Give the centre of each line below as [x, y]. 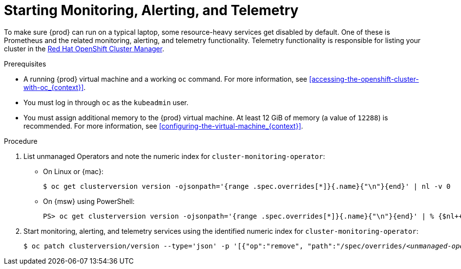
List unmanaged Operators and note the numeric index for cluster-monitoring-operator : [174, 156]
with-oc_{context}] [54, 87]
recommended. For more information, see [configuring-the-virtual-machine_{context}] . [163, 126]
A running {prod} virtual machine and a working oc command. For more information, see [165, 79]
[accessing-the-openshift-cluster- [364, 79]
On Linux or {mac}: [73, 171]
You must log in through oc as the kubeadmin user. [106, 102]
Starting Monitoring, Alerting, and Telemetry [151, 10]
